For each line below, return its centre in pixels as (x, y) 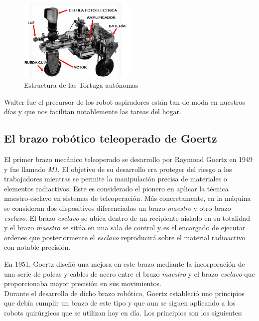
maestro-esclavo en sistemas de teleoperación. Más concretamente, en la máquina (128, 198)
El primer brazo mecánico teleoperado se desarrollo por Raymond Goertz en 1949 (129, 159)
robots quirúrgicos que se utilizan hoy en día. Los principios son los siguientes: (124, 312)
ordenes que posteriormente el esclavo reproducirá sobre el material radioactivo (125, 237)
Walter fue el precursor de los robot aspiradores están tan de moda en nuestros (125, 101)
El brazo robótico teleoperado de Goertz (111, 138)
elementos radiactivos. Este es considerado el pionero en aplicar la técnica (116, 188)
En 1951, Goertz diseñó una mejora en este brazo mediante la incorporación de (125, 263)
